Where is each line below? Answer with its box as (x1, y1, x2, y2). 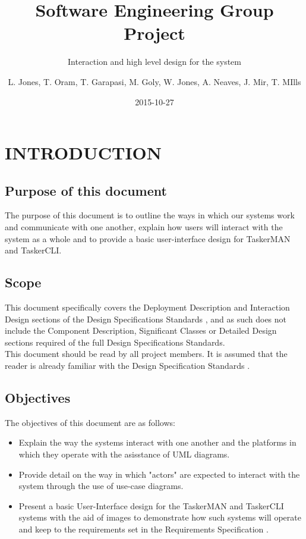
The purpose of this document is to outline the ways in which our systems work (5, 209, 295, 221)
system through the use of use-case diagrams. (18, 480, 184, 492)
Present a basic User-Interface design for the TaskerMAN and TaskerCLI (18, 499, 284, 512)
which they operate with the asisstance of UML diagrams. (18, 448, 230, 460)
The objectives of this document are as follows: (5, 416, 175, 428)
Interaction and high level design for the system (68, 55, 241, 68)
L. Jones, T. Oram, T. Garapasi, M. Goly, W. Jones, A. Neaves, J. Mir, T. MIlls (8, 75, 301, 87)
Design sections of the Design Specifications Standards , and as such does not (5, 312, 287, 325)
